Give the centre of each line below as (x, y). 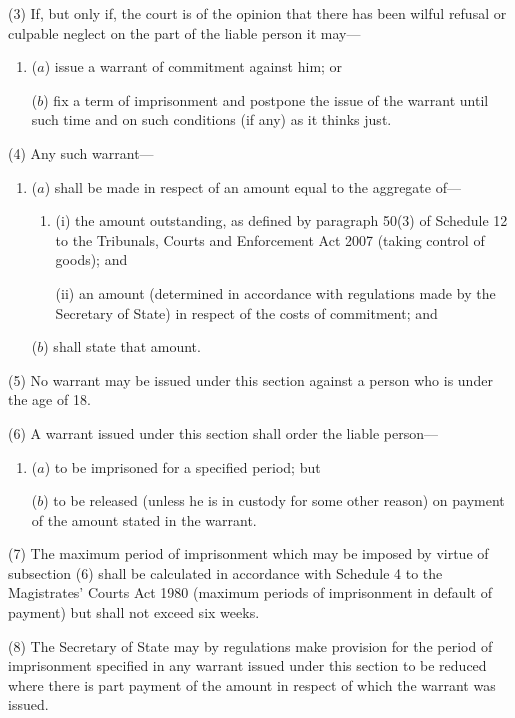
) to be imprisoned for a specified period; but (182, 466)
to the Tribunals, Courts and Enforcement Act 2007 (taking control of (270, 239)
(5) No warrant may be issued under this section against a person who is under (250, 379)
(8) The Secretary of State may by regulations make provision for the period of (250, 645)
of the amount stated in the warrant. (144, 519)
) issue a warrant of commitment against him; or (193, 66)
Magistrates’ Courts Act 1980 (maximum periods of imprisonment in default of (250, 592)
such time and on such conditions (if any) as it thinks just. (211, 119)
